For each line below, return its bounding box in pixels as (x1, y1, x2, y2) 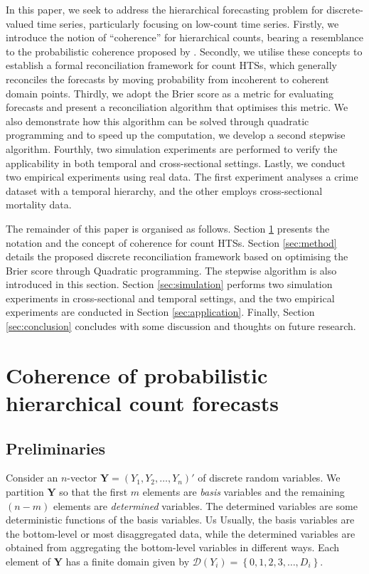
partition (6, 484, 44, 499)
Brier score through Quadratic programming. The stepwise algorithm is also (6, 262, 337, 277)
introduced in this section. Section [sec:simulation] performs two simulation (6, 277, 333, 292)
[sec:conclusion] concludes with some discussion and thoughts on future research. (6, 319, 356, 334)
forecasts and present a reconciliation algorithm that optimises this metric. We (6, 100, 348, 115)
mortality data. (6, 197, 72, 212)
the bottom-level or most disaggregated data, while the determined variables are (6, 526, 355, 541)
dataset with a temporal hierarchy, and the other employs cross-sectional (6, 183, 323, 198)
